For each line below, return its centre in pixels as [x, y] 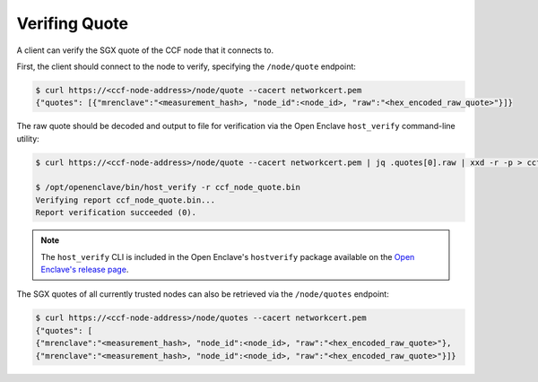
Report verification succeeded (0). [116, 213]
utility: [28, 138]
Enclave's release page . [85, 269]
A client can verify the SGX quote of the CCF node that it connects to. [145, 50]
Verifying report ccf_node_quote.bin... [125, 200]
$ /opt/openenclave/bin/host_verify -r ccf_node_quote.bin [168, 187]
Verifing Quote [73, 23]
